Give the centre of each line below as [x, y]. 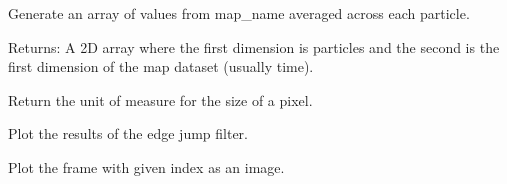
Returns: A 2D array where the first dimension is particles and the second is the [254, 46]
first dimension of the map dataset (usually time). [161, 66]
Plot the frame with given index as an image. [146, 166]
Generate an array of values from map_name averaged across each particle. [239, 13]
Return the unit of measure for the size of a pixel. [160, 99]
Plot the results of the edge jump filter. [128, 133]
